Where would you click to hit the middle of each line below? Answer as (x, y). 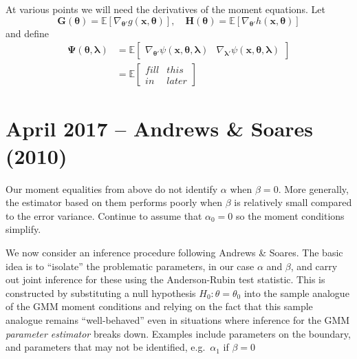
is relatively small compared (293, 202)
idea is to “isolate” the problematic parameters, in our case (130, 266)
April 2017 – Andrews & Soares (160, 129)
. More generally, (313, 188)
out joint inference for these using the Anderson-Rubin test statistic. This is (165, 279)
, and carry (314, 266)
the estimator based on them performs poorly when (114, 202)
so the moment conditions (290, 215)
